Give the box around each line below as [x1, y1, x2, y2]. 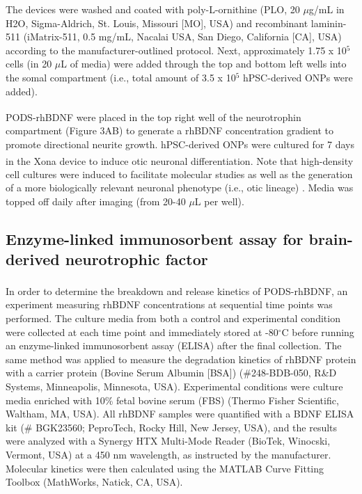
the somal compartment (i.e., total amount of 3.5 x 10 [6, 70, 236, 84]
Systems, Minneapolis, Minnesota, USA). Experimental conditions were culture [6, 379, 343, 394]
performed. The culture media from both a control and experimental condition [6, 311, 340, 326]
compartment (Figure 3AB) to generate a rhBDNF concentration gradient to [6, 123, 333, 138]
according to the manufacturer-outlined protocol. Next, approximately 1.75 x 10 [6, 42, 347, 57]
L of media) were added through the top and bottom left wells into [61, 56, 347, 71]
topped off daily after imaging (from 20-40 [6, 194, 186, 209]
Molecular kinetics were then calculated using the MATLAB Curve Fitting [6, 461, 324, 475]
